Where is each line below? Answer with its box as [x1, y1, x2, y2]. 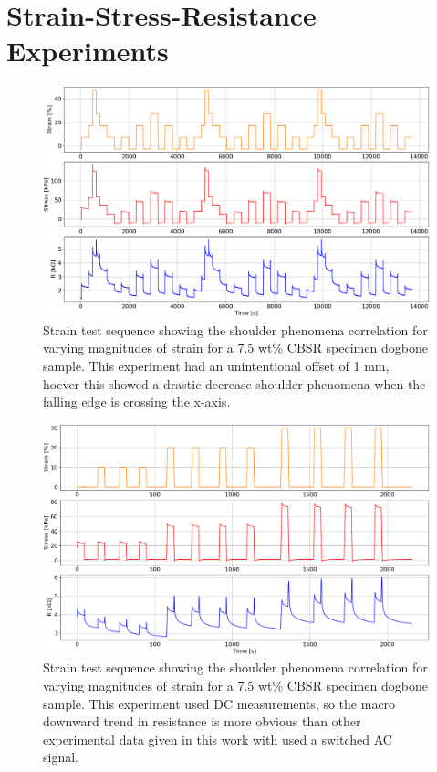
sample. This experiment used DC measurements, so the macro [43, 693, 396, 713]
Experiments [6, 32, 169, 69]
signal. [43, 747, 78, 767]
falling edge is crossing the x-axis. [43, 392, 231, 411]
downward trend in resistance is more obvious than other [43, 712, 361, 731]
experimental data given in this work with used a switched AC [43, 729, 392, 748]
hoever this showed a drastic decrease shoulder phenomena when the [43, 374, 426, 393]
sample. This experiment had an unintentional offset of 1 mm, [43, 356, 390, 375]
